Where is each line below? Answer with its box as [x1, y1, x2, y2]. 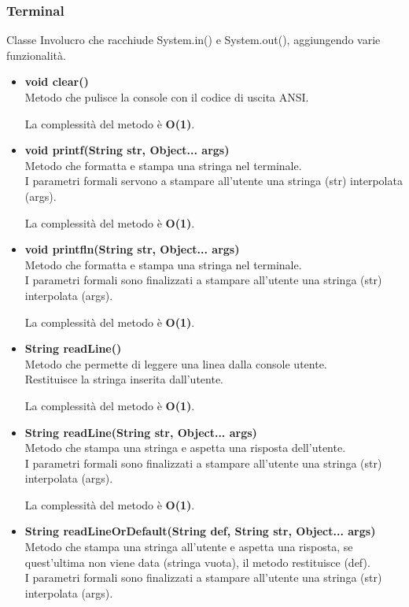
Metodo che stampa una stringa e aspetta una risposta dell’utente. [24, 439, 346, 456]
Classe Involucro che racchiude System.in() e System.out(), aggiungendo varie [6, 31, 381, 48]
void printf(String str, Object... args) [24, 142, 230, 158]
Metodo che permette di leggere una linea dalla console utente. [24, 355, 327, 372]
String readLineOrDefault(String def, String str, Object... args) [24, 523, 376, 539]
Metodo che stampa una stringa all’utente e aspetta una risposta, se [24, 539, 353, 555]
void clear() [24, 73, 89, 90]
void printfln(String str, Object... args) [24, 241, 240, 257]
